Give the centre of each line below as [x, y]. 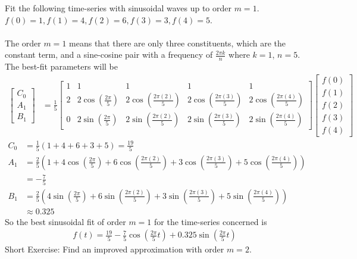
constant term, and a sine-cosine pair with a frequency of [109, 54]
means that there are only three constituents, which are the [178, 43]
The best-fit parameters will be [61, 66]
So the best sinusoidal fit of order [65, 221]
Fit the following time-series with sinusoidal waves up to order [118, 8]
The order [23, 43]
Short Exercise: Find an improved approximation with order [115, 249]
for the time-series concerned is [211, 221]
